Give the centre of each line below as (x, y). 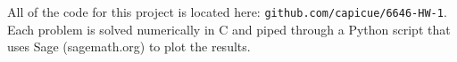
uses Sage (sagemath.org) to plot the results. (129, 46)
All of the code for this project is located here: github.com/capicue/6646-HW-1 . (227, 12)
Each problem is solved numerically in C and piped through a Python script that (229, 29)
